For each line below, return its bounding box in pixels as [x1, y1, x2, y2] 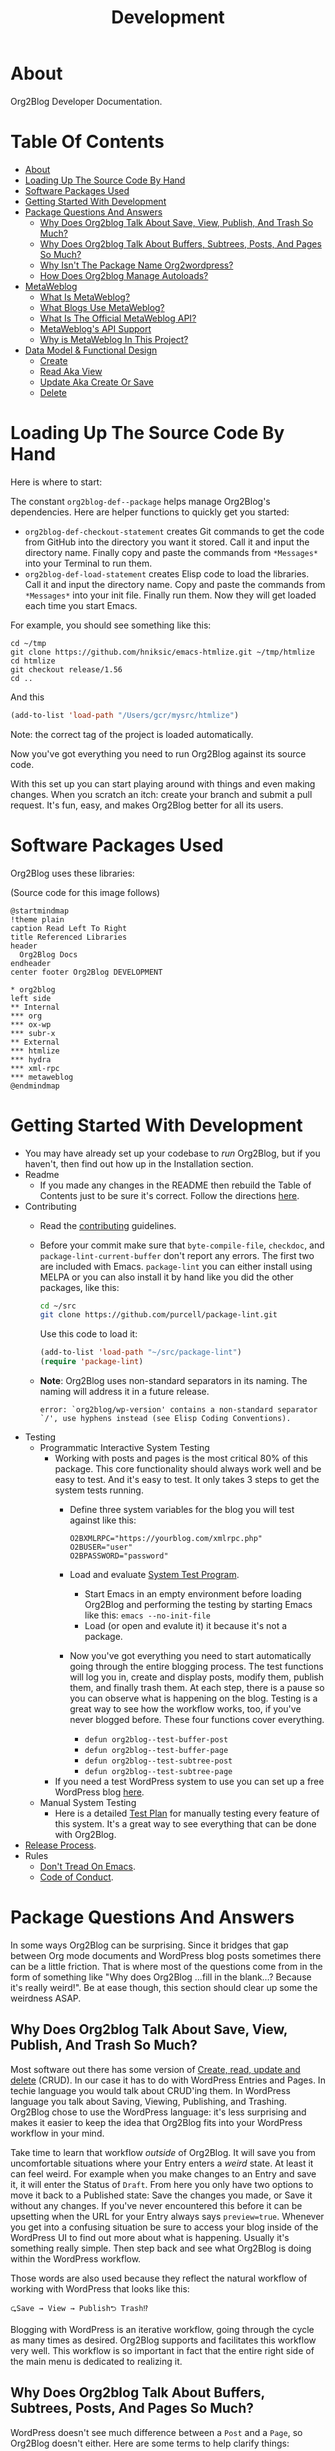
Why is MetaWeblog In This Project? [39, 333, 189, 345]
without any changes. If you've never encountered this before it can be [10, 2199, 303, 2211]
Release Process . [24, 1839, 97, 1851]
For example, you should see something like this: [10, 619, 212, 631]
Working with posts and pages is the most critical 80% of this [54, 1452, 308, 1465]
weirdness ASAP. [10, 1992, 82, 2004]
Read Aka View [39, 365, 103, 377]
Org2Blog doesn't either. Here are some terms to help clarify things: [10, 2437, 290, 2449]
